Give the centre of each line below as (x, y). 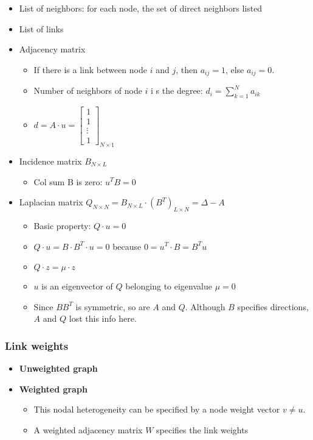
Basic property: (62, 225)
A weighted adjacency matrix (88, 429)
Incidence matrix (50, 161)
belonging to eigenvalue (169, 286)
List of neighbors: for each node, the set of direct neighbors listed (141, 8)
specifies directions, (273, 306)
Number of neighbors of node (88, 90)
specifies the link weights (202, 429)
